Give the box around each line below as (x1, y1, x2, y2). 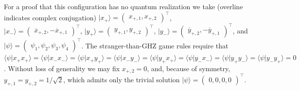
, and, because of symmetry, (147, 63, 230, 73)
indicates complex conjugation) (4, 12, 96, 22)
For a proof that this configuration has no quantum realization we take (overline (4, 1, 243, 11)
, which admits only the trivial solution (63, 74, 180, 84)
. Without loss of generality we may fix (4, 63, 120, 73)
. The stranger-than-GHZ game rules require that (81, 40, 229, 50)
